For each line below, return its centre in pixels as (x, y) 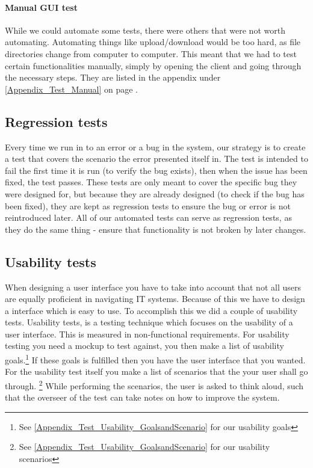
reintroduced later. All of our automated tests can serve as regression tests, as (148, 217)
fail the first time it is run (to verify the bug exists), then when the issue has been (156, 170)
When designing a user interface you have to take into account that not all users (153, 287)
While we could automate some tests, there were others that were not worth (145, 30)
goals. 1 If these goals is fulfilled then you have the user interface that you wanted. (155, 359)
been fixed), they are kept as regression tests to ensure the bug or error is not (148, 205)
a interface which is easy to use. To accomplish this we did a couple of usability (151, 310)
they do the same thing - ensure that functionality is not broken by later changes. (156, 229)
